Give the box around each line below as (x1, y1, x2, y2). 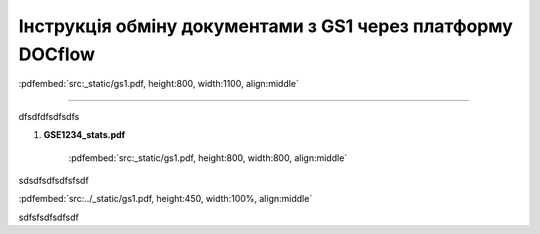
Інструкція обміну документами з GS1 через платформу (18, 15, 514, 37)
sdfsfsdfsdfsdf (18, 211, 79, 223)
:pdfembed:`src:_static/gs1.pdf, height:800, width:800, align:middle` (68, 151, 348, 164)
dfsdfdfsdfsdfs (18, 110, 80, 122)
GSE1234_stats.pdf (43, 129, 126, 141)
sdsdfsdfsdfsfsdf (18, 174, 89, 186)
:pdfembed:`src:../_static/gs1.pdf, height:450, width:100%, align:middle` (18, 193, 313, 205)
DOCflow (18, 43, 95, 65)
